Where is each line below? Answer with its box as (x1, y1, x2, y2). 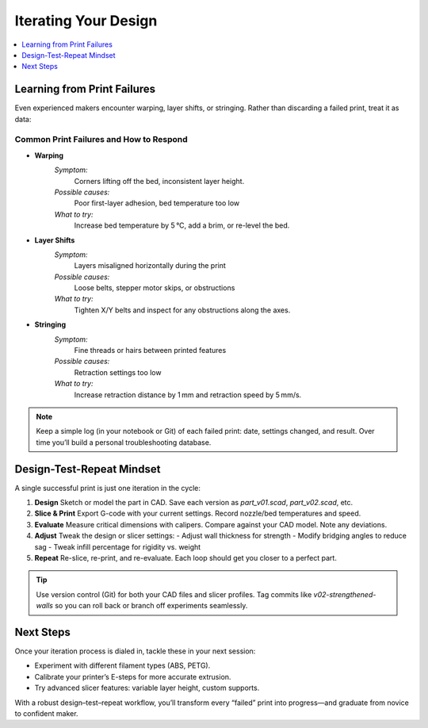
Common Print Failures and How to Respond (14, 134, 188, 145)
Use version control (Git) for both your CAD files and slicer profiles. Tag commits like (36, 589, 312, 599)
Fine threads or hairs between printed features (74, 346, 227, 355)
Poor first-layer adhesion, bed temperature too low (74, 198, 240, 208)
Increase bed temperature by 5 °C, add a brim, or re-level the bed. (74, 220, 290, 230)
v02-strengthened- (313, 589, 376, 599)
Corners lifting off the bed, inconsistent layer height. (74, 176, 245, 186)
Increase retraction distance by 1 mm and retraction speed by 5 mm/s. (74, 389, 302, 400)
